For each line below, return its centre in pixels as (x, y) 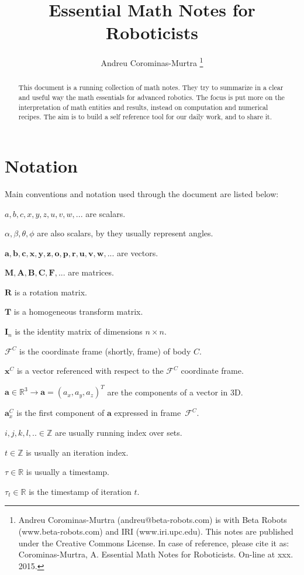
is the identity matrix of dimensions (79, 331)
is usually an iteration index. (77, 452)
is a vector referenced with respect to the (90, 371)
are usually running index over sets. (118, 432)
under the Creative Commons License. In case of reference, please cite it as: (154, 543)
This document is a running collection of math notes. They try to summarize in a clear (151, 87)
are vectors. (138, 252)
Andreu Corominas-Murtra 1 (152, 62)
